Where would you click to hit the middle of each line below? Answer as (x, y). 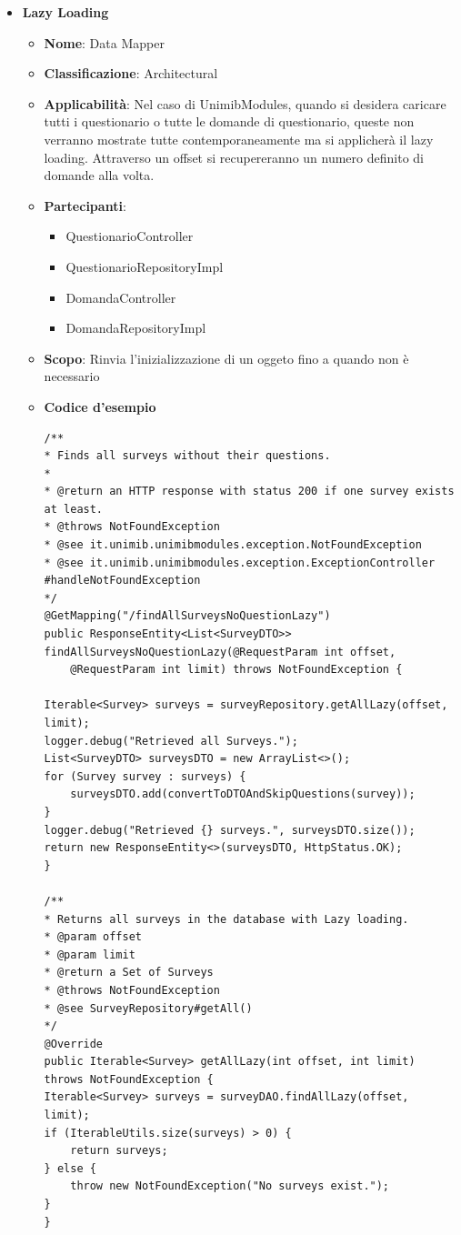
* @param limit (90, 954)
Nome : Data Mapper (104, 42)
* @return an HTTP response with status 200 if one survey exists (249, 492)
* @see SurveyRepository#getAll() (148, 1008)
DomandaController (121, 297)
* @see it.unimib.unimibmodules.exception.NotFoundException (233, 545)
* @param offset (93, 937)
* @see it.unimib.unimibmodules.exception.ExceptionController (240, 562)
